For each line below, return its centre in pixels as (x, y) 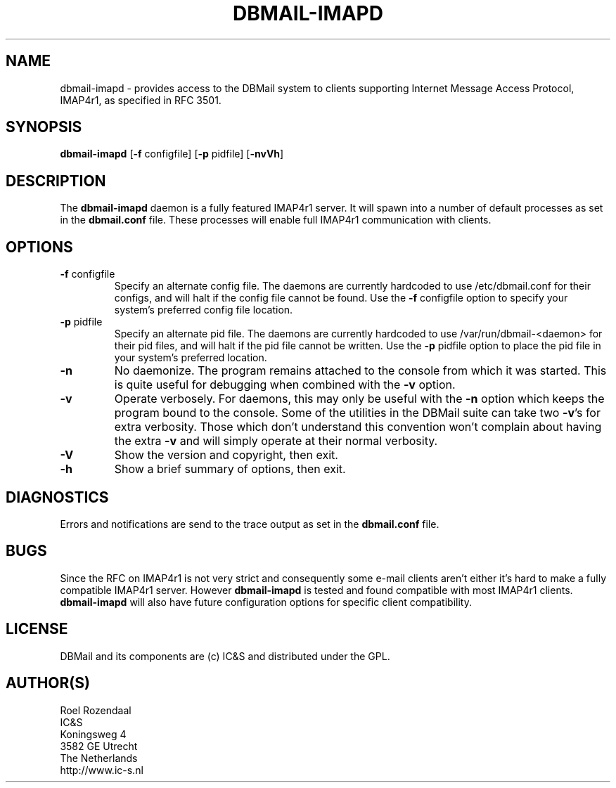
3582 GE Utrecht (99, 746)
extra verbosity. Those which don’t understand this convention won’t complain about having (358, 427)
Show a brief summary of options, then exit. (230, 469)
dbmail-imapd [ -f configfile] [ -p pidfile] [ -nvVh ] (172, 154)
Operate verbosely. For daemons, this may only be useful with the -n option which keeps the (359, 399)
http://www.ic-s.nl (102, 770)
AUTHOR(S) (48, 683)
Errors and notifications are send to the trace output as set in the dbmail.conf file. (250, 524)
